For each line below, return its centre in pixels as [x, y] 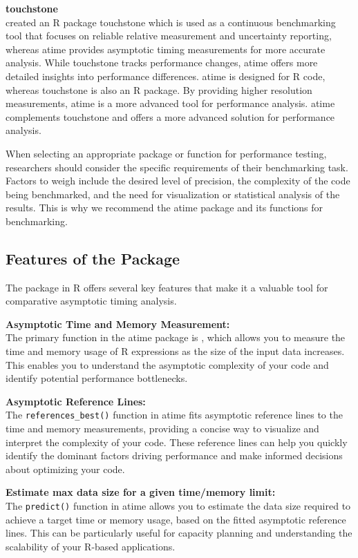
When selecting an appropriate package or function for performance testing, [166, 153]
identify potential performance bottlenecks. [97, 378]
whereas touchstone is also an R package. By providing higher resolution [159, 89]
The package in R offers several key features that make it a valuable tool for [167, 287]
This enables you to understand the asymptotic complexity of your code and [167, 364]
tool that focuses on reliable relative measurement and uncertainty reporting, [169, 36]
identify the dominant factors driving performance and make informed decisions [174, 455]
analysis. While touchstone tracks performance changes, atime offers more [162, 62]
